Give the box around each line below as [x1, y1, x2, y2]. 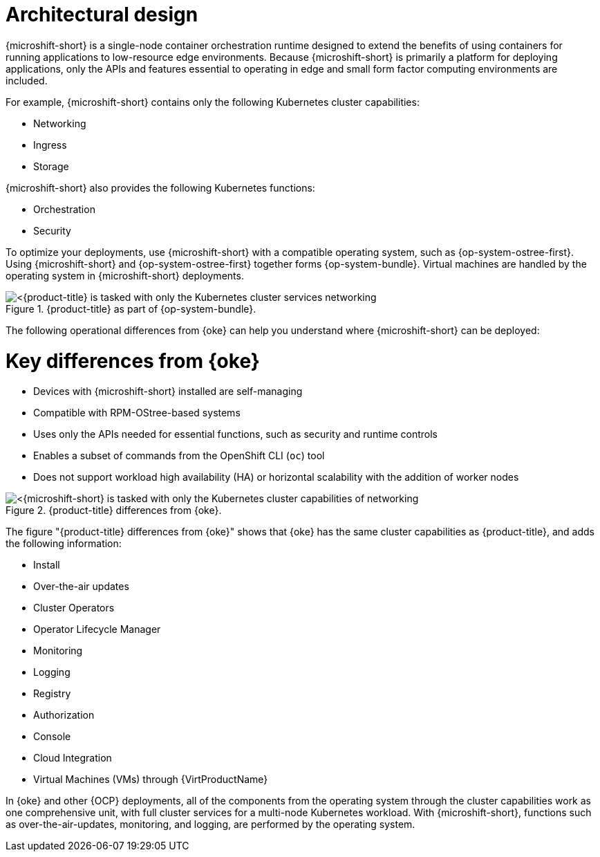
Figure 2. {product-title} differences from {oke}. [6, 504, 222, 517]
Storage [33, 160, 69, 172]
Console [33, 730, 71, 743]
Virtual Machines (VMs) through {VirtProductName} [33, 773, 268, 786]
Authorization [33, 709, 95, 721]
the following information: [6, 537, 122, 550]
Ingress [33, 138, 67, 151]
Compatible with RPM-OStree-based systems [33, 407, 241, 419]
